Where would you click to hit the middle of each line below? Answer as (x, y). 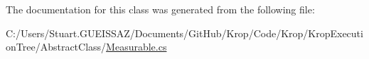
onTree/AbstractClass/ (56, 47)
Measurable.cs (137, 47)
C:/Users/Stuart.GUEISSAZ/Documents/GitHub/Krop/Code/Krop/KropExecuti (184, 33)
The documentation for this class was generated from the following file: (160, 9)
